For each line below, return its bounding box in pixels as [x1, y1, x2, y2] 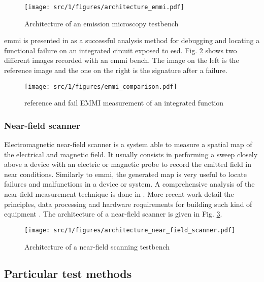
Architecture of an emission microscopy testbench [24, 18, 179, 28]
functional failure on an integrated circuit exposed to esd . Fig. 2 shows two [4, 45, 237, 55]
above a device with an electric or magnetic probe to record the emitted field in [4, 159, 252, 169]
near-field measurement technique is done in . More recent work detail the [4, 189, 234, 199]
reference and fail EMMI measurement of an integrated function [24, 97, 224, 108]
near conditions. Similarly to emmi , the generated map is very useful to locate [4, 168, 247, 179]
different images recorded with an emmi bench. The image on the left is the [4, 55, 239, 65]
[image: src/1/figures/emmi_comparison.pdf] [24, 83, 177, 90]
